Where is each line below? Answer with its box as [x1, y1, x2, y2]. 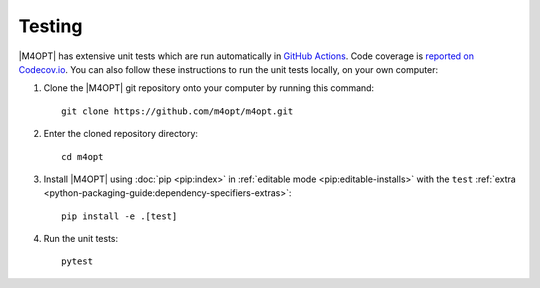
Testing [18, 15, 83, 37]
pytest [61, 256, 94, 267]
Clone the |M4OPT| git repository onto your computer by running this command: [43, 82, 375, 94]
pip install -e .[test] [61, 210, 178, 222]
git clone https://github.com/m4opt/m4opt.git [61, 105, 294, 117]
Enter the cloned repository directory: [43, 128, 199, 140]
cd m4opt [61, 151, 104, 162]
